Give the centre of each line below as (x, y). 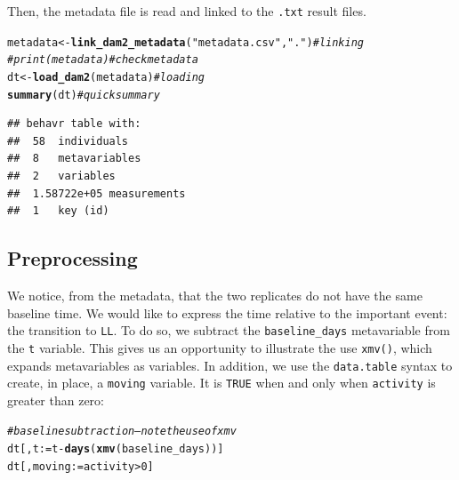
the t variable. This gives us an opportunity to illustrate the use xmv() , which (220, 347)
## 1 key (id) (58, 211)
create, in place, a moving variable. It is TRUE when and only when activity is (221, 383)
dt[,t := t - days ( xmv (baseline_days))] (116, 449)
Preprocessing (72, 258)
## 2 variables (61, 176)
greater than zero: (56, 400)
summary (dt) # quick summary (84, 95)
